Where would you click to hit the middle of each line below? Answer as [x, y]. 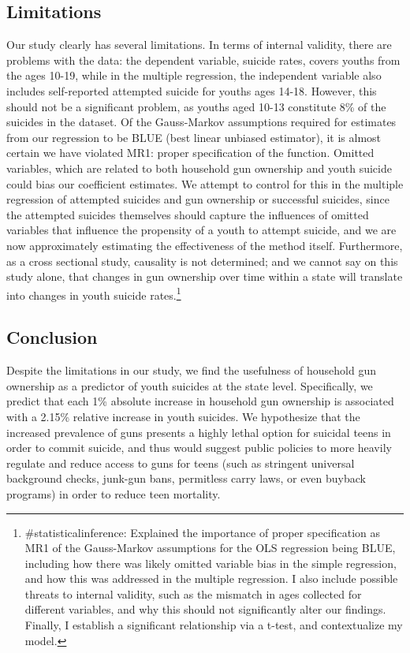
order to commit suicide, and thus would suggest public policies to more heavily [199, 448]
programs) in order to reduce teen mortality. [114, 493]
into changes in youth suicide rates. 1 [94, 293]
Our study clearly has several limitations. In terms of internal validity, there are [199, 45]
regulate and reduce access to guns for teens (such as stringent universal [181, 463]
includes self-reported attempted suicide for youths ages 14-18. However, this [192, 90]
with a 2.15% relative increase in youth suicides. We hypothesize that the [183, 416]
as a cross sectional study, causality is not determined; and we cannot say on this [202, 261]
